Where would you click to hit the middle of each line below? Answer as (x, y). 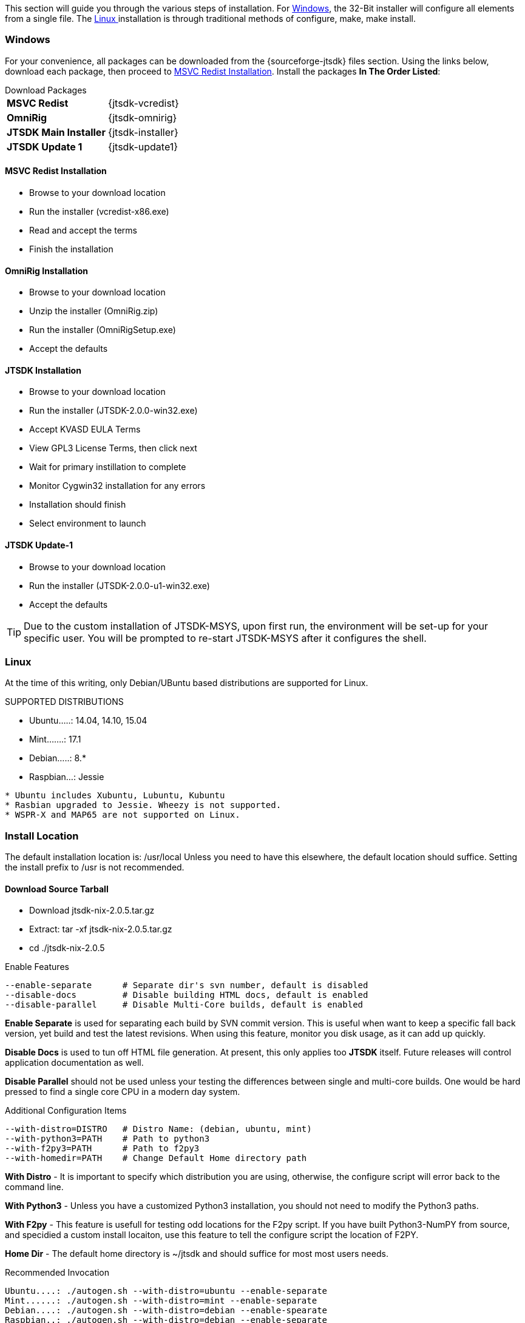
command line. (34, 1187)
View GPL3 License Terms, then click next (113, 448)
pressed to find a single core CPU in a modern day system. (123, 1092)
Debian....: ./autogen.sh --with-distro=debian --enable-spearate (166, 1311)
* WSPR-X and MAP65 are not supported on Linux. (123, 815)
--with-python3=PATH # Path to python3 (107, 1139)
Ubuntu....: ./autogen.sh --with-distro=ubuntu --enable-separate (166, 1291)
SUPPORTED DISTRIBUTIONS (64, 702)
